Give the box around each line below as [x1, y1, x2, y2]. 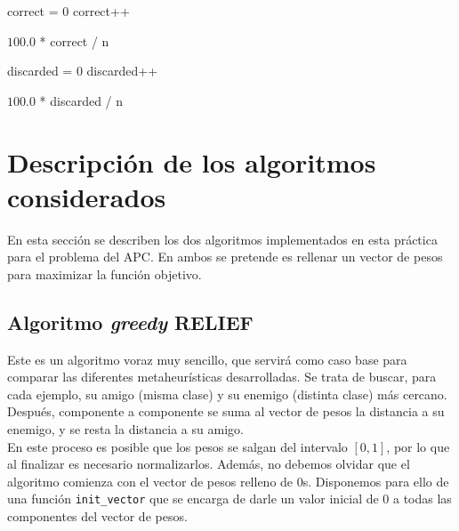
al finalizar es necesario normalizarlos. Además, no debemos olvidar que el [7, 455, 410, 473]
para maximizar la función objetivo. [7, 264, 202, 283]
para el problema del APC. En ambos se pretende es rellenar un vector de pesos [7, 247, 443, 266]
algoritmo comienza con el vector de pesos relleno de [7, 471, 294, 490]
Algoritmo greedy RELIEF [7, 308, 254, 335]
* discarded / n [39, 91, 124, 109]
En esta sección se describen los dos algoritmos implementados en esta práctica [7, 229, 438, 248]
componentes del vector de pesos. [7, 507, 188, 526]
